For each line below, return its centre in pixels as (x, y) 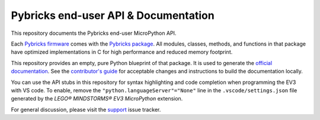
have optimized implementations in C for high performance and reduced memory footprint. (122, 52)
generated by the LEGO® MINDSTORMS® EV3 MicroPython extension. (97, 99)
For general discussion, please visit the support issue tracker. (86, 109)
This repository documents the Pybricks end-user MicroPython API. (94, 33)
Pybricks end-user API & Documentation (113, 15)
